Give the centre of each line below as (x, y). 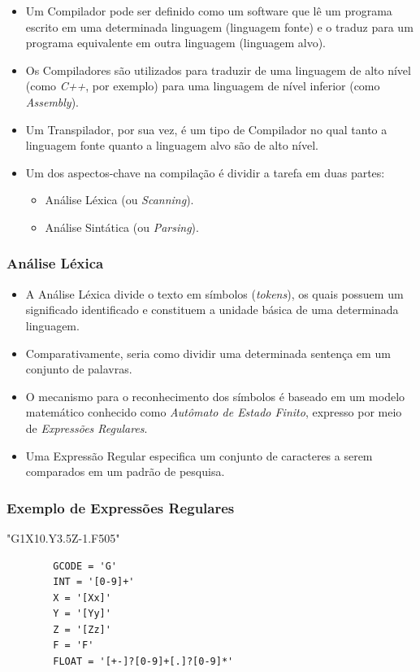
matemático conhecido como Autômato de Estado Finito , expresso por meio (214, 412)
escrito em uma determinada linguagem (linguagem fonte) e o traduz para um (219, 26)
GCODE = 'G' (85, 566)
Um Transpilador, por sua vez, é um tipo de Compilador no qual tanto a (206, 129)
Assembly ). (52, 101)
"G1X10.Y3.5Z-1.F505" (63, 537)
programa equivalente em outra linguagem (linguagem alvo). (175, 43)
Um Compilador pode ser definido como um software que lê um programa (209, 11)
